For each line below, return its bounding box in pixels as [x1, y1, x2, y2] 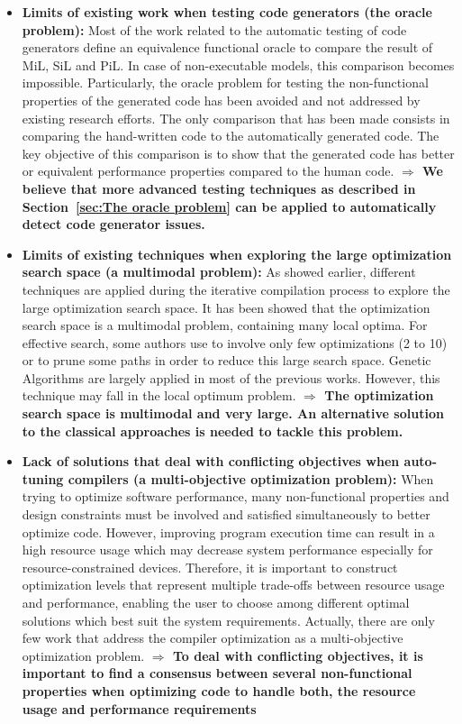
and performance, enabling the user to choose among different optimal [22, 593, 410, 611]
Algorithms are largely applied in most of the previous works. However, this [22, 368, 440, 387]
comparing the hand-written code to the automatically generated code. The [22, 126, 439, 145]
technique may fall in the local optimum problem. [22, 386, 296, 405]
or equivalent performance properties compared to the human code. [22, 161, 394, 180]
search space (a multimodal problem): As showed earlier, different [22, 262, 416, 281]
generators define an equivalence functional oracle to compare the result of [22, 38, 433, 57]
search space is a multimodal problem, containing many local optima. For [22, 316, 428, 335]
